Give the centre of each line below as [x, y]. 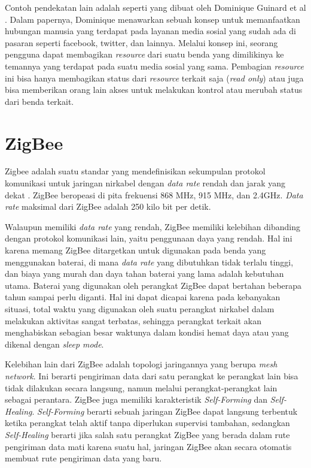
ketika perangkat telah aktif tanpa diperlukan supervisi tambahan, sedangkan [147, 423]
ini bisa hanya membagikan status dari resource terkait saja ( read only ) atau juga [154, 78]
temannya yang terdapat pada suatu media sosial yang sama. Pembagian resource [154, 66]
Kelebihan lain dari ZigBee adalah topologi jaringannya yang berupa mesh [141, 364]
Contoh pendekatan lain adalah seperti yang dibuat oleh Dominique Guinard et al [155, 7]
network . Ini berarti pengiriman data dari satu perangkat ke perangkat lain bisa [152, 375]
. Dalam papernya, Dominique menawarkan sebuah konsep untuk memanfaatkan [153, 19]
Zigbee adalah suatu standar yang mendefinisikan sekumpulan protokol [135, 171]
